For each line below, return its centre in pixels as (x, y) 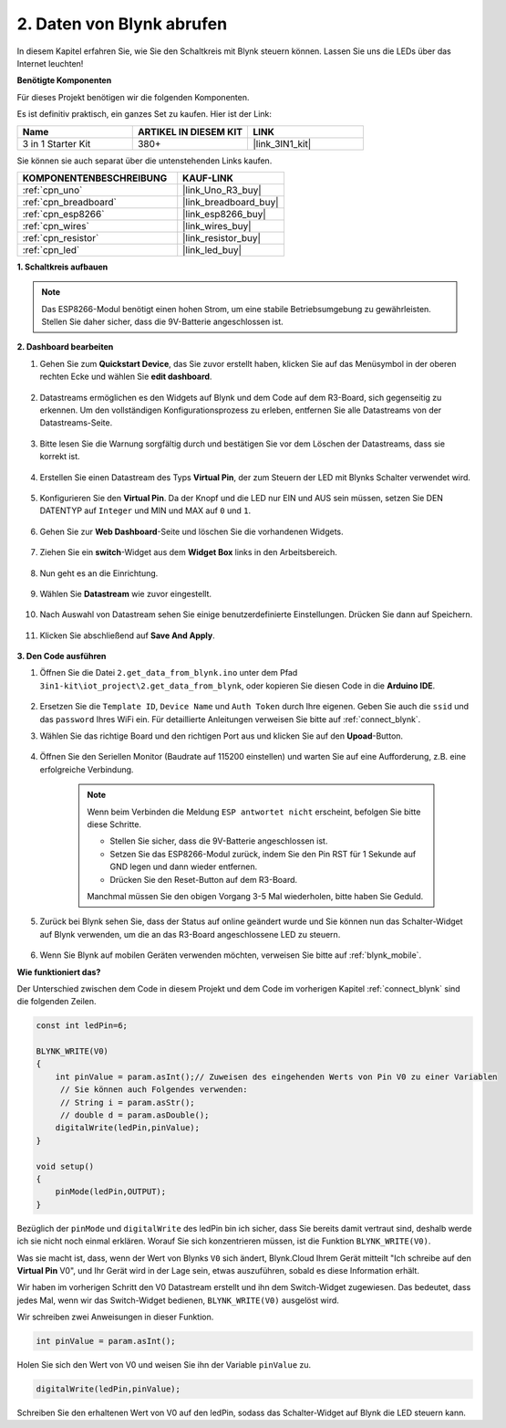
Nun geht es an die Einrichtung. (99, 573)
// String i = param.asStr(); (127, 1102)
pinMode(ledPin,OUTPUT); (111, 1192)
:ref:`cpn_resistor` (61, 237)
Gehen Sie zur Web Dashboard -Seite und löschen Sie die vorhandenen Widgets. (191, 531)
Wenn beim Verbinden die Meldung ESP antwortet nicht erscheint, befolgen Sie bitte (254, 812)
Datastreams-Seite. (76, 423)
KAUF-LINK (208, 178)
